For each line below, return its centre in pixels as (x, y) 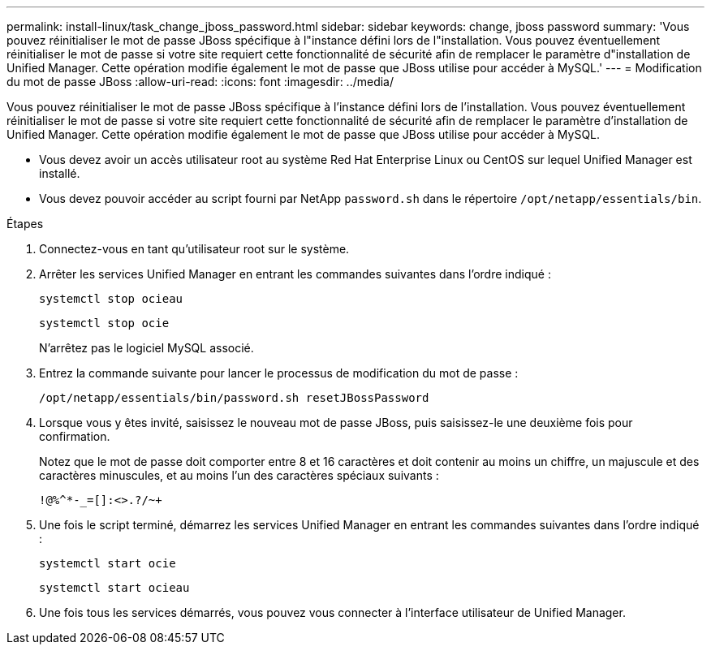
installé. (60, 173)
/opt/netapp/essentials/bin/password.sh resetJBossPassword (234, 398)
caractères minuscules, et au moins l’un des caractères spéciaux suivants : (239, 475)
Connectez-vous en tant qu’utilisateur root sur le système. (194, 249)
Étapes (25, 224)
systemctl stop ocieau (111, 299)
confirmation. (75, 436)
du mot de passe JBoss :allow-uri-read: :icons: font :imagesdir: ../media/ (200, 82)
